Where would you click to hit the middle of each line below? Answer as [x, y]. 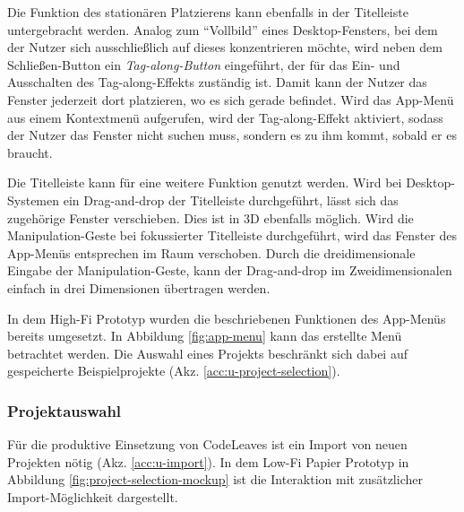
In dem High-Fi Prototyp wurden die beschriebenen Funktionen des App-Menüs [227, 318]
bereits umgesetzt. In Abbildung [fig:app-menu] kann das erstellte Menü [205, 336]
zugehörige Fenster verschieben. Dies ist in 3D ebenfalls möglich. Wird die [211, 217]
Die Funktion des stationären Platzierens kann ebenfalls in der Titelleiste [208, 12]
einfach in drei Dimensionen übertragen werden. [139, 287]
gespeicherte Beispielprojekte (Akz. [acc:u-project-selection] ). [174, 371]
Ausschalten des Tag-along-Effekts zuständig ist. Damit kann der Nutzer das [217, 82]
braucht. [30, 152]
